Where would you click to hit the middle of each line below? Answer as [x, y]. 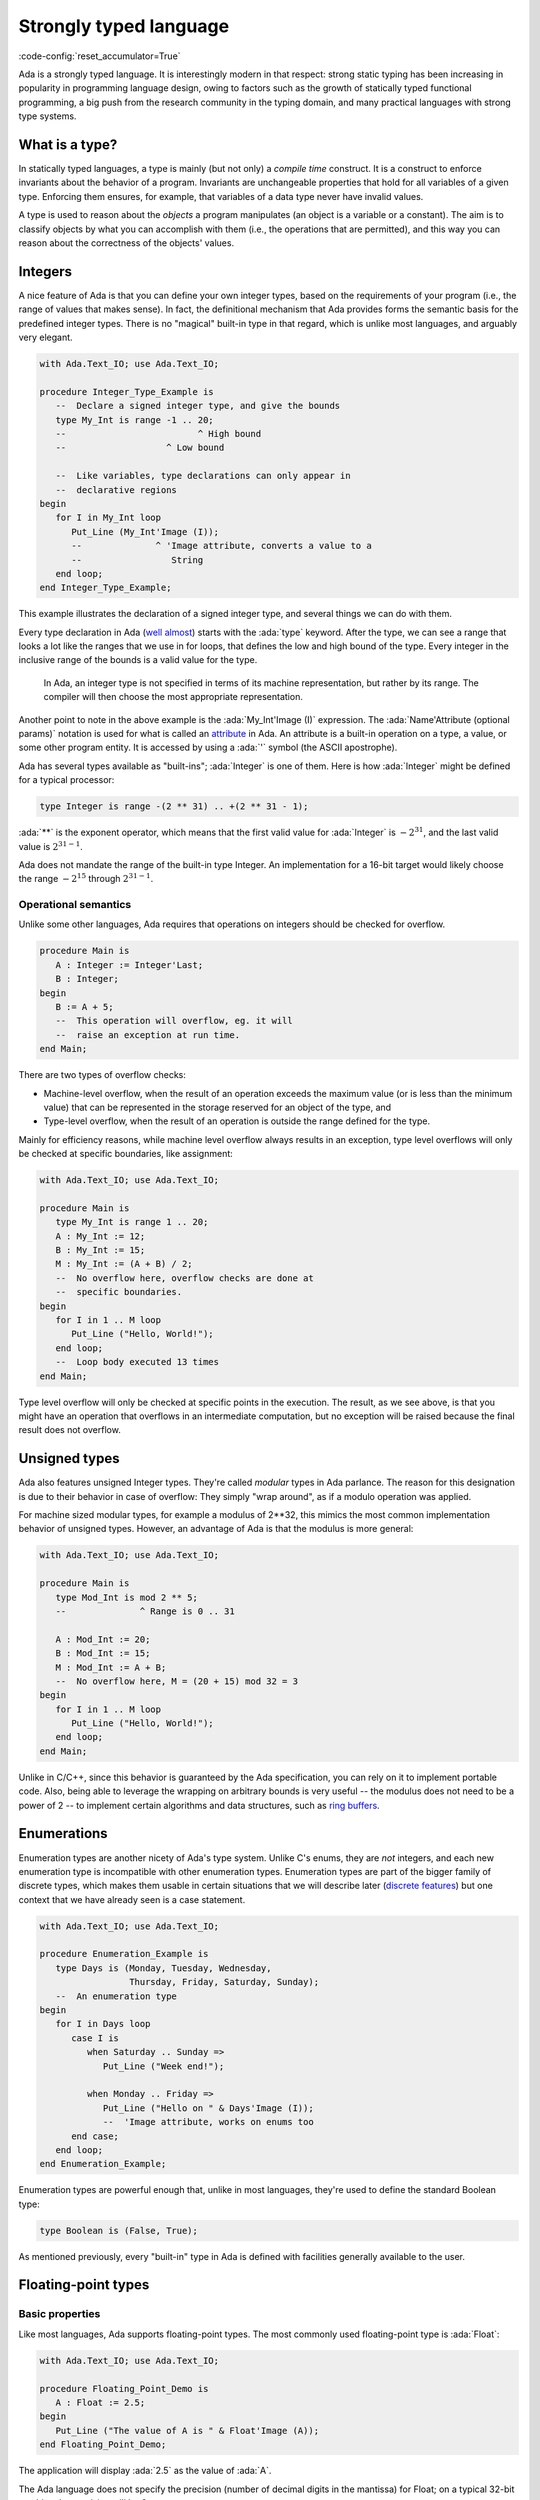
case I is [95, 2038]
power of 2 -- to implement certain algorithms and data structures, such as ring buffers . [199, 1805]
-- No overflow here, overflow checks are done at [184, 1278]
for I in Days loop [103, 2024]
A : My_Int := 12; [100, 1236]
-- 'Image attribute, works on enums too [208, 2122]
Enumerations [63, 1833]
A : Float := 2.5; [100, 2402]
